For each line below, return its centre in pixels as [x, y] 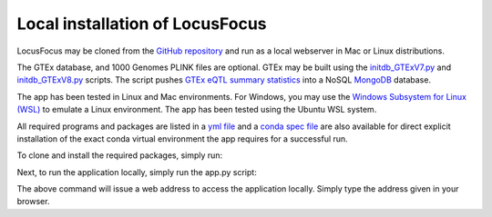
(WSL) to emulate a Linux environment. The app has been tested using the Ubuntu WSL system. [197, 110]
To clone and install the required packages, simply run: [120, 155]
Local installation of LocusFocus [142, 24]
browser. [33, 202]
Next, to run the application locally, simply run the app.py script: [137, 172]
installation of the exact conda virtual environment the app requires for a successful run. [182, 138]
